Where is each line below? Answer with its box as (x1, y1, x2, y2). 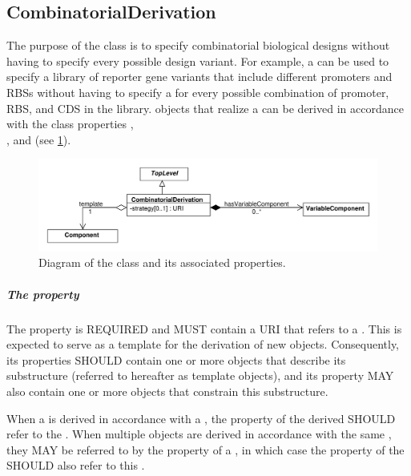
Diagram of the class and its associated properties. (38, 254, 286, 271)
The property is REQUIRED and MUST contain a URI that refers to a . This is (6, 320, 402, 337)
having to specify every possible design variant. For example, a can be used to (6, 52, 389, 69)
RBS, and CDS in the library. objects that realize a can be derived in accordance (6, 99, 404, 116)
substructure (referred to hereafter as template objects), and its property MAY (6, 367, 394, 384)
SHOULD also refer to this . (6, 457, 145, 474)
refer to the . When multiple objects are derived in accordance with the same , (6, 426, 392, 442)
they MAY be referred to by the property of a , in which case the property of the (6, 441, 405, 458)
